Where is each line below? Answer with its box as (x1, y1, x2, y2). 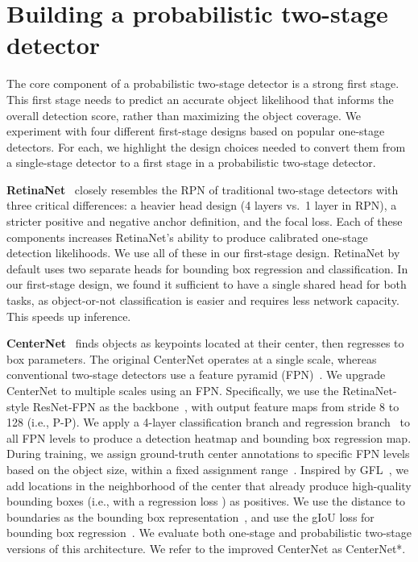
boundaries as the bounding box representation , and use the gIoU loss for (6, 508, 375, 525)
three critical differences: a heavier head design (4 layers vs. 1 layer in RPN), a (6, 197, 397, 214)
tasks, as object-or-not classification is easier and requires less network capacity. (6, 292, 399, 309)
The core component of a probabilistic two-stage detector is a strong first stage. (6, 75, 399, 92)
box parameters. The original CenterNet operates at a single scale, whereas (6, 350, 377, 367)
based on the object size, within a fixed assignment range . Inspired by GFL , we (6, 460, 409, 477)
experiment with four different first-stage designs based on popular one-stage (6, 123, 385, 139)
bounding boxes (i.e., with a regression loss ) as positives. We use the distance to (6, 493, 406, 510)
